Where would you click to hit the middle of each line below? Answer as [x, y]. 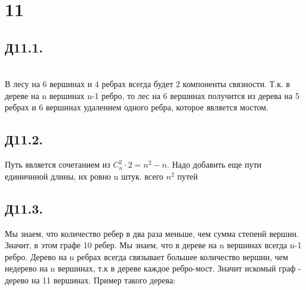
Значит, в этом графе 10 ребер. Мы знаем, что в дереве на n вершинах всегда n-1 [153, 245]
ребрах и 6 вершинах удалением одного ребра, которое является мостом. [137, 107]
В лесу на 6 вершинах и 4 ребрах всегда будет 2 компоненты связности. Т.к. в [148, 84]
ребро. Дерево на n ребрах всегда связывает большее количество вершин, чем [146, 256]
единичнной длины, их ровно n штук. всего [84, 176]
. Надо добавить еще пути [214, 164]
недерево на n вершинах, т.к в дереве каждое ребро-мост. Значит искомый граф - [153, 268]
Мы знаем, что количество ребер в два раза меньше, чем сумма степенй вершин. [152, 233]
